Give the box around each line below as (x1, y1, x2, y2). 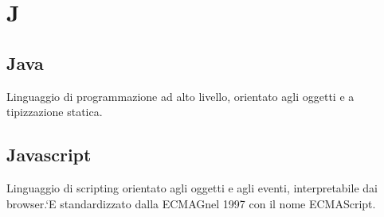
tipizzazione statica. (6, 103, 103, 120)
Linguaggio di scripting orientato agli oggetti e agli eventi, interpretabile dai (6, 179, 378, 196)
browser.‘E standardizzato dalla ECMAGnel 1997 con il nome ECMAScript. (6, 195, 376, 211)
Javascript (6, 142, 92, 167)
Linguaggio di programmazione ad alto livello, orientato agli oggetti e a (6, 87, 355, 104)
